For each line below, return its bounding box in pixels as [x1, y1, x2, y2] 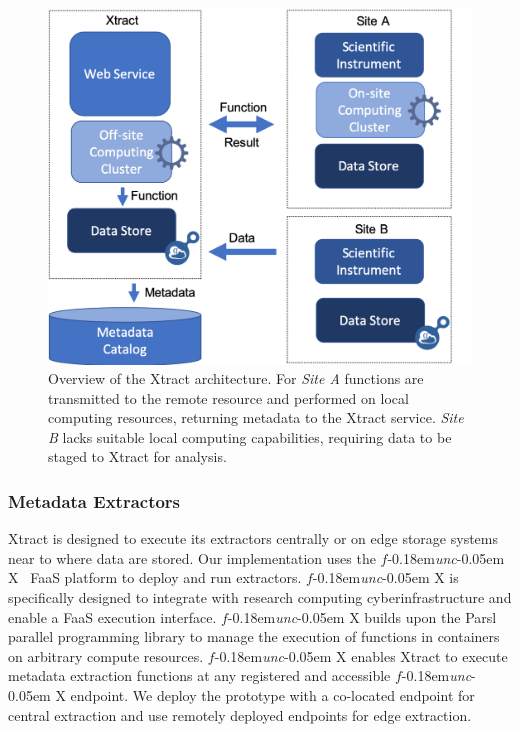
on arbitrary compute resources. [8, 645, 204, 666]
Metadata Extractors [8, 488, 181, 513]
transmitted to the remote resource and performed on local [48, 387, 409, 408]
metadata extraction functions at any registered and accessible [8, 665, 391, 686]
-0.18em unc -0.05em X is [312, 567, 459, 588]
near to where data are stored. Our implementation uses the [8, 547, 376, 568]
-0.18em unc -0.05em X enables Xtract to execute [214, 645, 508, 666]
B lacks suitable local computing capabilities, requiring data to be [48, 426, 452, 447]
